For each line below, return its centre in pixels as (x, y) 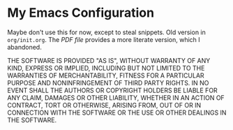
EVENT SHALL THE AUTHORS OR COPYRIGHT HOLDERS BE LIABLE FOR (112, 90)
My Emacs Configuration (81, 13)
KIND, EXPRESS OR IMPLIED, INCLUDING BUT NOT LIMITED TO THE (106, 68)
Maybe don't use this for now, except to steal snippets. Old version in (106, 32)
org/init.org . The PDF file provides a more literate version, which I (104, 39)
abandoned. (24, 47)
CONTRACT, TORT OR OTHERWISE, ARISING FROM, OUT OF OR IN (104, 105)
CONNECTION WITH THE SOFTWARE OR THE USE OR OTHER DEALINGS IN (117, 113)
